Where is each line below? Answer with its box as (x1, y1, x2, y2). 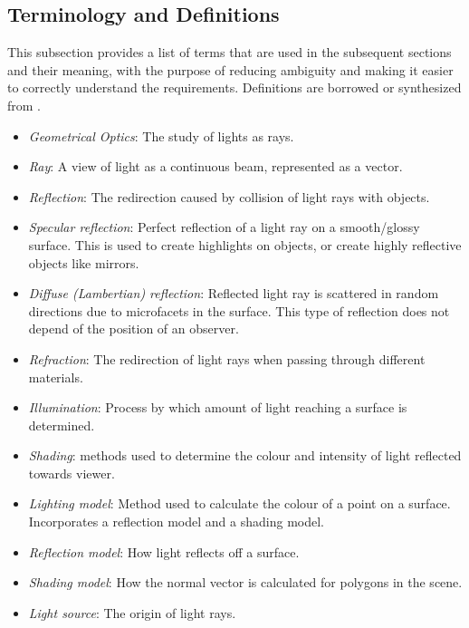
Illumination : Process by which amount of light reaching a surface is (28, 398, 407, 417)
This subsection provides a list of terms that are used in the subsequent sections (7, 43, 452, 62)
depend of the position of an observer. (28, 319, 239, 338)
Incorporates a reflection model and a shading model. (28, 512, 324, 531)
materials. (28, 367, 83, 386)
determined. (28, 415, 95, 434)
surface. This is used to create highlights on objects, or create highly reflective (28, 235, 462, 254)
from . (7, 95, 42, 114)
